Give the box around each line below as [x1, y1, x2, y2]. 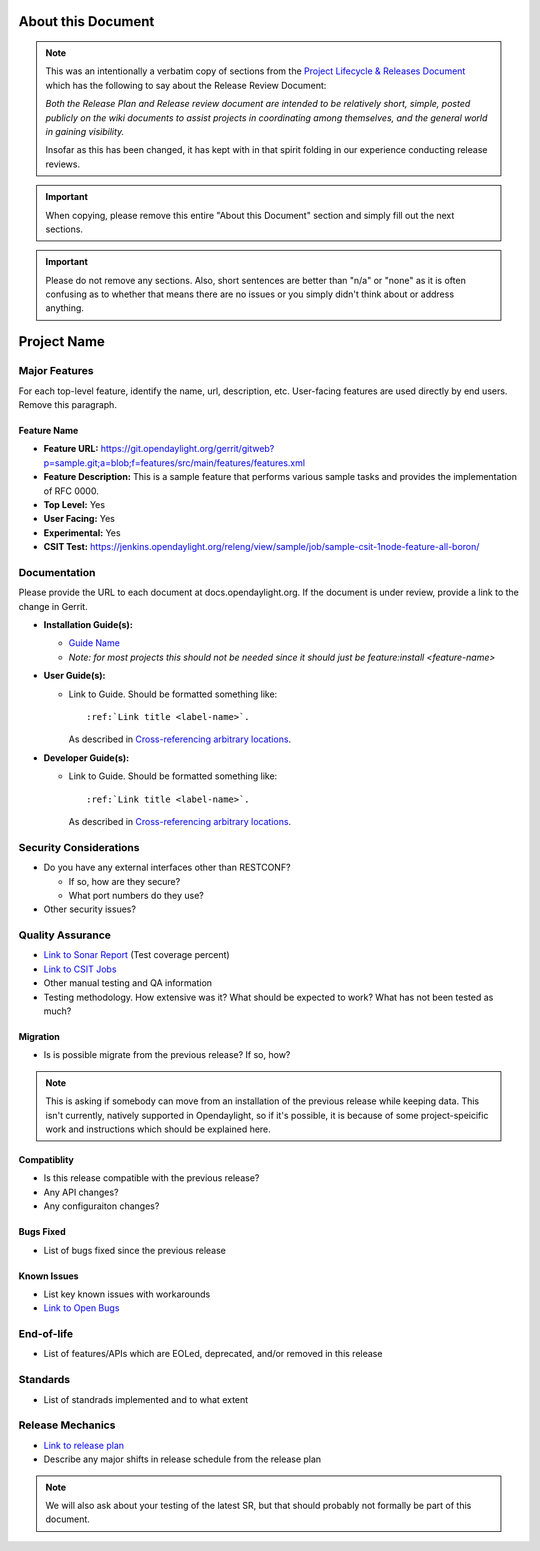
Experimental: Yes [43, 526, 121, 539]
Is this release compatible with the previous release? [43, 1172, 260, 1184]
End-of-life [18, 1327, 74, 1341]
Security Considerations [18, 840, 140, 854]
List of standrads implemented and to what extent [43, 1393, 249, 1405]
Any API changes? [43, 1186, 119, 1198]
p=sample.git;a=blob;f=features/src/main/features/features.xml [43, 456, 305, 469]
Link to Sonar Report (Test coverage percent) [43, 949, 230, 961]
